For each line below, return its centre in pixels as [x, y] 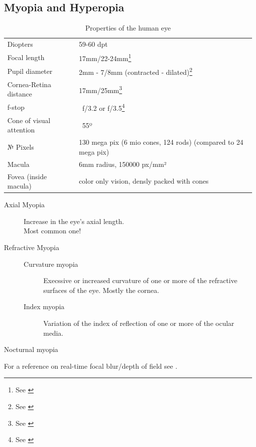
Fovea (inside [27, 176]
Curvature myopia [51, 264]
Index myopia [44, 306]
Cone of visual [29, 120]
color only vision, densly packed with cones [144, 181]
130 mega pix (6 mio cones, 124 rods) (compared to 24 [161, 142]
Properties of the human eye [128, 28]
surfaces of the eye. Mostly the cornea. [101, 290]
